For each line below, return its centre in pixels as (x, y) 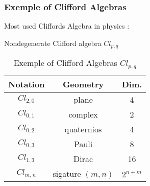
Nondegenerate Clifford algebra (53, 43)
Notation (27, 84)
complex (83, 114)
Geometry (83, 84)
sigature (67, 174)
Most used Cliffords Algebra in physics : (67, 26)
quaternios (83, 129)
